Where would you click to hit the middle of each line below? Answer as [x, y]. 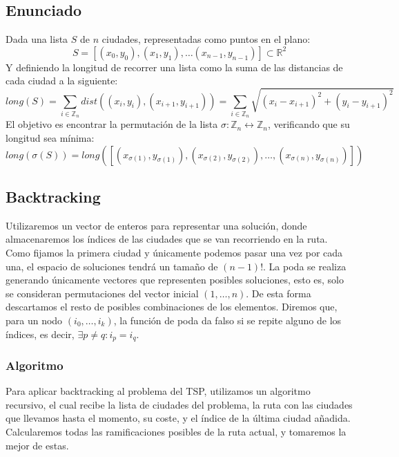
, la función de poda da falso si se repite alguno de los [227, 320]
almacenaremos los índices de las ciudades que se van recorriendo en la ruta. [167, 239]
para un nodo [34, 320]
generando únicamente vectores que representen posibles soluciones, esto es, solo [175, 280]
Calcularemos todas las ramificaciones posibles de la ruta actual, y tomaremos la [176, 431]
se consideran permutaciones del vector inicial [102, 293]
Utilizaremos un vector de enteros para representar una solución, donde [156, 225]
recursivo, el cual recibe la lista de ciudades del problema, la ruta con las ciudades [179, 404]
